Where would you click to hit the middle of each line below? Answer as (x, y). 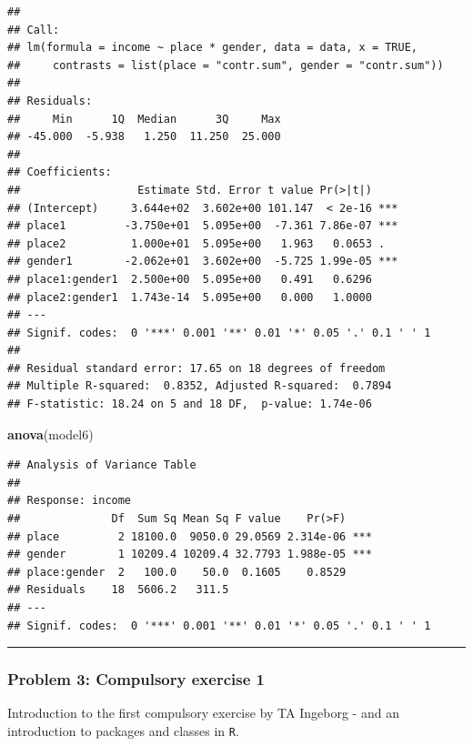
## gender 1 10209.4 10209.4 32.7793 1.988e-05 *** (190, 554)
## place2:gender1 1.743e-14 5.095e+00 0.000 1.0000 (190, 297)
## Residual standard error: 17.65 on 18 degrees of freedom (196, 368)
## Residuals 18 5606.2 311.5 (118, 590)
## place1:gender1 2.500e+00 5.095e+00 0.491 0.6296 (190, 279)
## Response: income (70, 501)
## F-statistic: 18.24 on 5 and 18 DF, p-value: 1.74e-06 (190, 404)
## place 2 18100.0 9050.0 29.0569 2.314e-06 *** (190, 536)
